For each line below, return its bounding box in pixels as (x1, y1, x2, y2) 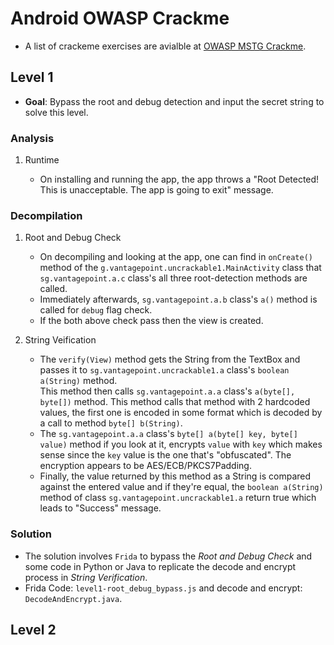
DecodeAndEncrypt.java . (24, 592, 123, 604)
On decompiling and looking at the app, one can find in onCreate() (39, 251, 313, 263)
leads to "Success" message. (39, 502, 162, 514)
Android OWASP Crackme (10, 7, 230, 30)
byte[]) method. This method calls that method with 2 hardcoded (39, 396, 311, 408)
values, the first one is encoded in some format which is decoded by (39, 407, 323, 419)
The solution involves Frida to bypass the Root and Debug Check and (24, 550, 313, 562)
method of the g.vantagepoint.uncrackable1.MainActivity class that (39, 262, 322, 274)
